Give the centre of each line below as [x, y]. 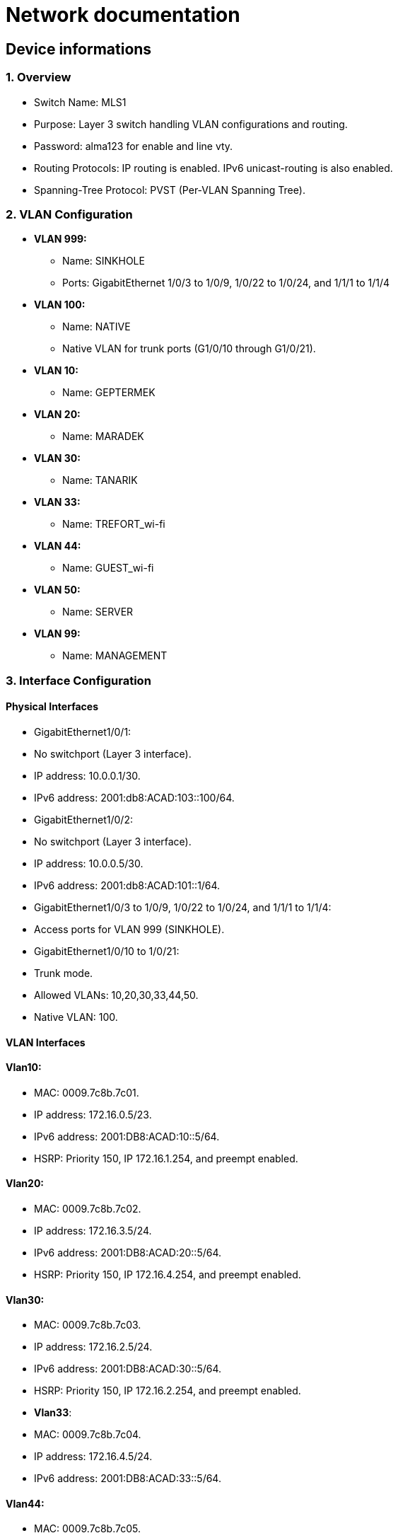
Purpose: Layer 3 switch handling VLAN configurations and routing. [191, 124]
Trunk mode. [64, 973]
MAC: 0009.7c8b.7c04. [88, 1435]
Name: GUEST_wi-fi [108, 568]
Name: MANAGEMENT [115, 656]
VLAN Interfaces [46, 1042]
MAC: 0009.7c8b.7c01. [87, 1092]
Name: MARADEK [103, 436]
